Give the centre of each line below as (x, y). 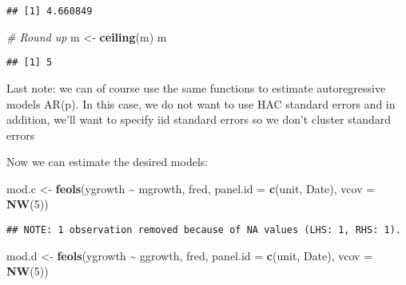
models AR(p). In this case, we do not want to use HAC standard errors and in (201, 103)
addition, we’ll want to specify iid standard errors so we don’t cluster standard (199, 119)
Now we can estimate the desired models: (107, 162)
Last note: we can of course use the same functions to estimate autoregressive (196, 87)
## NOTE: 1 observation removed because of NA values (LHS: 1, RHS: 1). (204, 230)
